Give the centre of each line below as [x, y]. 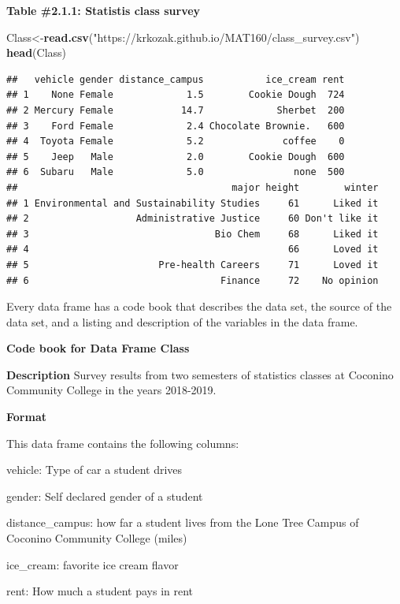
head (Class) [37, 52]
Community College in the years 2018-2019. [111, 390]
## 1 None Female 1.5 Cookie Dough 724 [176, 95]
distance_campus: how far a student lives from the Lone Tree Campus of [183, 522]
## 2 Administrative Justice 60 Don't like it [193, 219]
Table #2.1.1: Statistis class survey [104, 10]
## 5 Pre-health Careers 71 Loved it [193, 265]
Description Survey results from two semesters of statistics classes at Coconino [200, 374]
